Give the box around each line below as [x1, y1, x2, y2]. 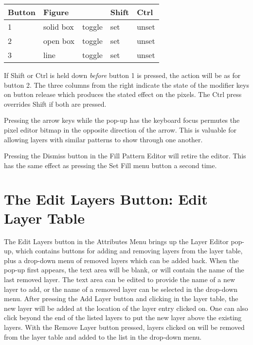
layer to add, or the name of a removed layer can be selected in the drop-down [4, 284, 238, 294]
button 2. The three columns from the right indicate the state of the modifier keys [4, 79, 249, 90]
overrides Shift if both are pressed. [4, 98, 107, 109]
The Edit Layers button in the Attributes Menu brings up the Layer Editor [4, 236, 229, 246]
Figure [43, 6, 69, 18]
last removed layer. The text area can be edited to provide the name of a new [4, 274, 235, 285]
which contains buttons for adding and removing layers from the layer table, [16, 246, 243, 256]
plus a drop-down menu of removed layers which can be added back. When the [4, 255, 239, 265]
